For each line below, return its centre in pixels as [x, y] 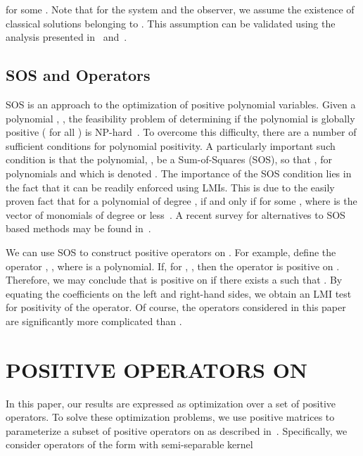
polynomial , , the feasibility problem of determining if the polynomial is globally [180, 118]
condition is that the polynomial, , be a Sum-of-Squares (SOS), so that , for [169, 159]
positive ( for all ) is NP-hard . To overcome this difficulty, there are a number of [181, 132]
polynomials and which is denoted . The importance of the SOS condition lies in [179, 173]
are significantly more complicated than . [94, 321]
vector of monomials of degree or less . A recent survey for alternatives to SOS [176, 214]
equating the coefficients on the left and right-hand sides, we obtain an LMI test [179, 293]
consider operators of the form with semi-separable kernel [129, 444]
